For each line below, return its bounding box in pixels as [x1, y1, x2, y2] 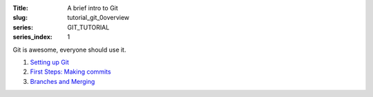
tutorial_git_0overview [67, 14, 130, 22]
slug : [12, 14, 28, 22]
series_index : [12, 33, 53, 41]
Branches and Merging [30, 77, 95, 85]
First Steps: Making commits [30, 67, 111, 76]
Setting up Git [30, 58, 69, 66]
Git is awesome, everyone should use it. [12, 45, 126, 54]
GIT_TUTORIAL [67, 23, 110, 31]
